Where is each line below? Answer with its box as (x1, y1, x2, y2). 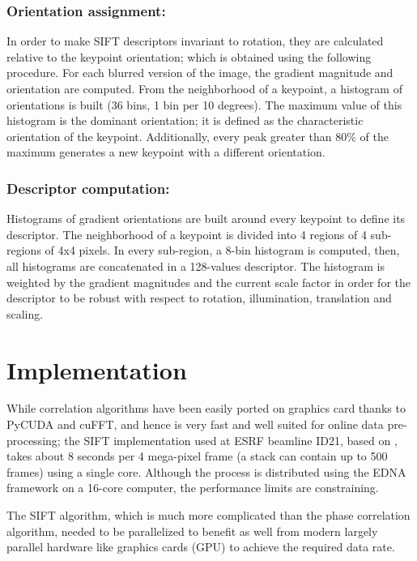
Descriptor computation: (6, 178, 170, 198)
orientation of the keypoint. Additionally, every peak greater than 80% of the (6, 127, 389, 144)
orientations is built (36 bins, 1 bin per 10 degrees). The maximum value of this (6, 96, 402, 113)
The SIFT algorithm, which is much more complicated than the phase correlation (6, 507, 411, 524)
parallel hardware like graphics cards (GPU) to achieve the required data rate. (6, 538, 395, 555)
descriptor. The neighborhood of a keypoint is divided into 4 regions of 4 (6, 225, 367, 242)
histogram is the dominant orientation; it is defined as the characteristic (6, 112, 364, 129)
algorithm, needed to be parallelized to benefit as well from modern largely (6, 522, 378, 539)
